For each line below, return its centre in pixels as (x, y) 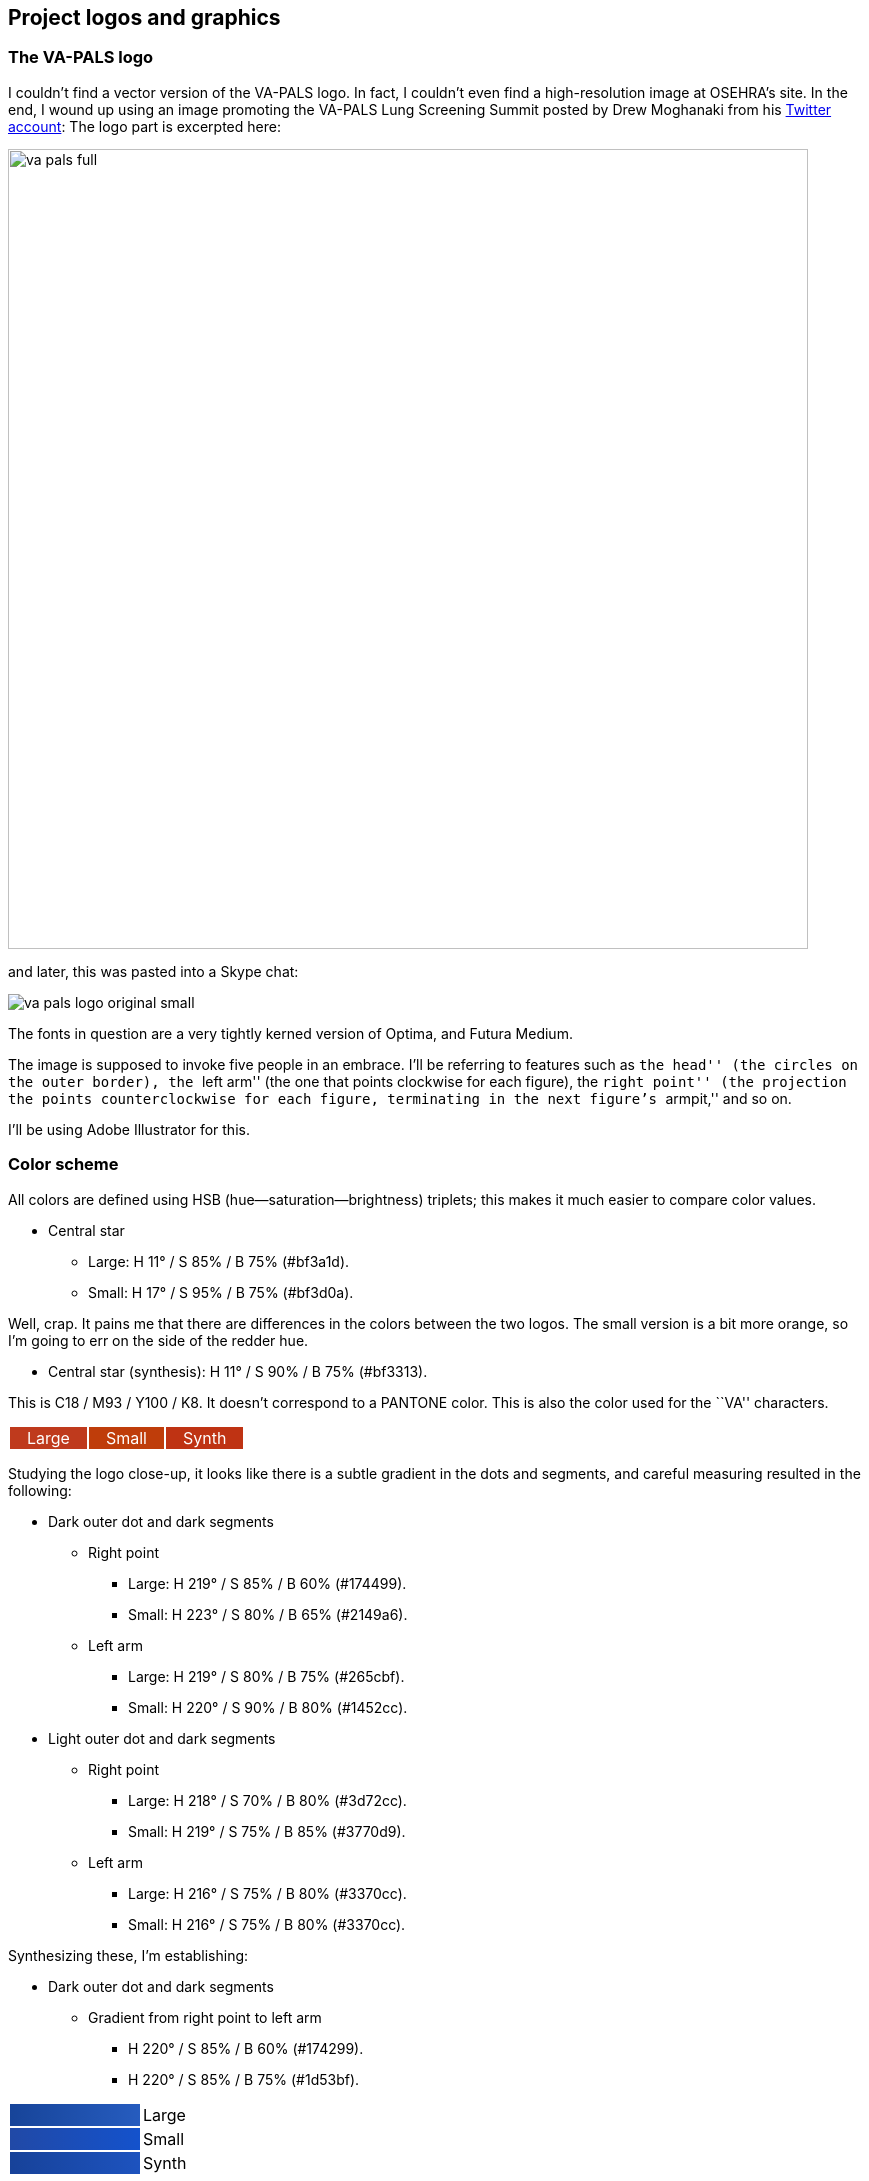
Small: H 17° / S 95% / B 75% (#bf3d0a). (221, 1292)
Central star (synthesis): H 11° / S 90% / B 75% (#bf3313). (238, 1371)
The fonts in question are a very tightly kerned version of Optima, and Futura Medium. (290, 1033)
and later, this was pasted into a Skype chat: (153, 971)
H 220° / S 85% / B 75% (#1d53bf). (244, 2079)
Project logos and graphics (144, 17)
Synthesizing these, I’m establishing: (128, 1955)
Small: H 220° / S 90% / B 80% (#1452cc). (268, 1707)
